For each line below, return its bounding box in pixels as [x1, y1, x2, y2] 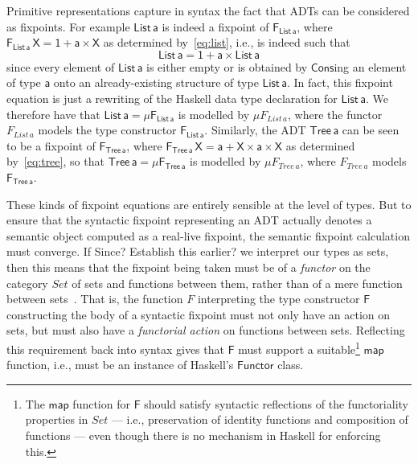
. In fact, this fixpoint [286, 74, 393, 91]
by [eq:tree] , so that [6, 153, 104, 170]
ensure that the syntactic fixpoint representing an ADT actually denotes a [6, 211, 372, 228]
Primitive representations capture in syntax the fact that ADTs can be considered [6, 2, 410, 18]
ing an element [334, 58, 407, 75]
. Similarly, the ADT [204, 121, 306, 138]
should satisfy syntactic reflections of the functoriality [144, 395, 408, 412]
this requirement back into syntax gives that [6, 340, 224, 357]
